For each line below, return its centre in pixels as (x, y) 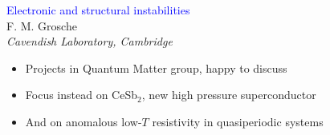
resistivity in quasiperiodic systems (238, 121)
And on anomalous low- (84, 121)
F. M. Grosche (42, 25)
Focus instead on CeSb (81, 95)
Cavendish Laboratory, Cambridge (90, 41)
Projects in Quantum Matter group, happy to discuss (156, 67)
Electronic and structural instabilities (98, 10)
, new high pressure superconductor (229, 95)
